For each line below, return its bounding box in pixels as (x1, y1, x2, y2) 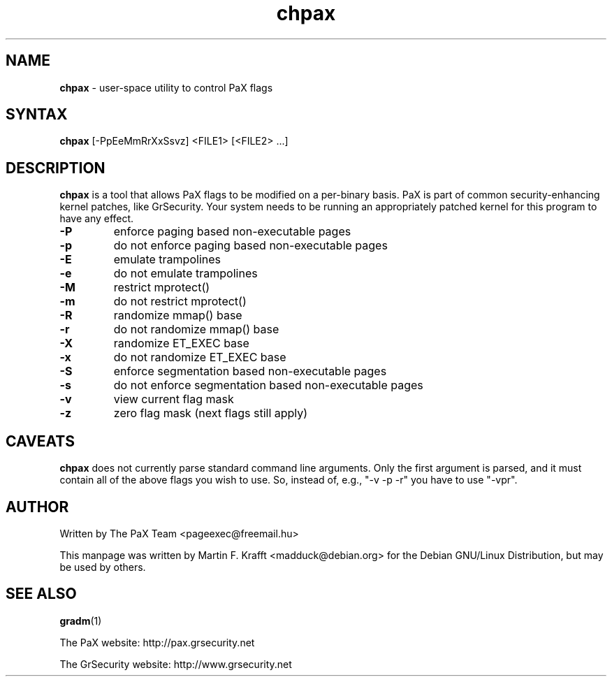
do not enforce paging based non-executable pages (113, 238, 388, 253)
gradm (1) (59, 614, 102, 627)
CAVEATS (6, 432, 75, 450)
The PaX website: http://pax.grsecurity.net (59, 636, 255, 648)
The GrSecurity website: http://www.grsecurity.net (59, 658, 292, 670)
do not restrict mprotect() (113, 294, 247, 309)
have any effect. (59, 212, 134, 225)
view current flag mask (113, 392, 234, 407)
